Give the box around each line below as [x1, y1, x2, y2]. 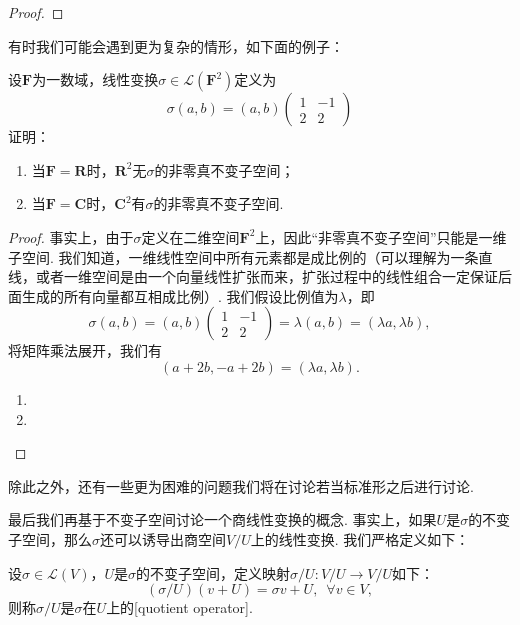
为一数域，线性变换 [32, 69, 159, 90]
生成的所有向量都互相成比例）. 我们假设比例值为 [21, 285, 339, 306]
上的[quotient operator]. [106, 597, 253, 618]
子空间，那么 [8, 528, 92, 549]
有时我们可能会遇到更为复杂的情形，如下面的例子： [8, 35, 344, 56]
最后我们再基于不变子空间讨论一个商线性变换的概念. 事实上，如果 [8, 509, 437, 530]
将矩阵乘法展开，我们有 [8, 340, 162, 361]
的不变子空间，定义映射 [136, 562, 291, 583]
